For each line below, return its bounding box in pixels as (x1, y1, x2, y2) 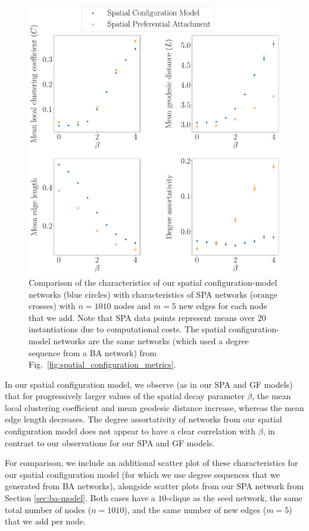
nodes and (114, 300, 151, 312)
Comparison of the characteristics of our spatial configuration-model (29, 276, 277, 288)
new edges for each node (179, 300, 267, 312)
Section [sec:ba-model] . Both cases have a (5, 492, 155, 504)
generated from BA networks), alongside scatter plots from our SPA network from (5, 480, 304, 492)
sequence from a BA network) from (29, 346, 157, 359)
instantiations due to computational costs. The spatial (29, 323, 226, 335)
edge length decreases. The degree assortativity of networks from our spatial (5, 413, 282, 425)
